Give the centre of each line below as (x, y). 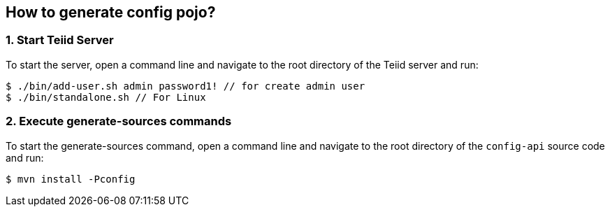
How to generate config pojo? (111, 12)
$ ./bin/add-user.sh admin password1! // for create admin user (186, 86)
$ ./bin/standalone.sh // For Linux (106, 97)
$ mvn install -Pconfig (71, 179)
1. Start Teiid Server (60, 40)
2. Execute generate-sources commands (119, 121)
